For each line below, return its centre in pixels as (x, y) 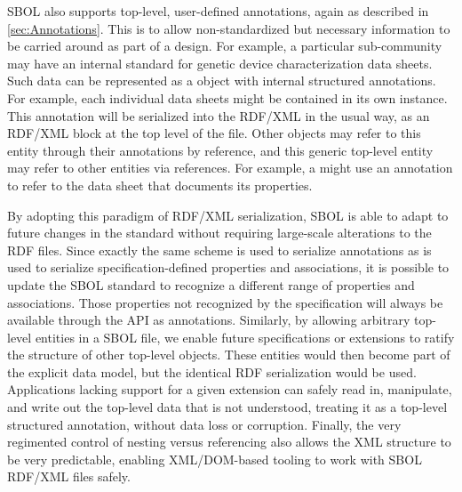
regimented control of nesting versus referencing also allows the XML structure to (229, 442)
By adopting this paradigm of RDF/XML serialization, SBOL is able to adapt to (228, 215)
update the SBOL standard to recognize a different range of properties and (211, 284)
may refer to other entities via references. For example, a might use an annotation (230, 168)
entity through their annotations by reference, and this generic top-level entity (220, 150)
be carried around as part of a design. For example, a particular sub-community (225, 46)
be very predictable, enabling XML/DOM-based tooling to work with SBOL (215, 459)
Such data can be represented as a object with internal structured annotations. (222, 81)
